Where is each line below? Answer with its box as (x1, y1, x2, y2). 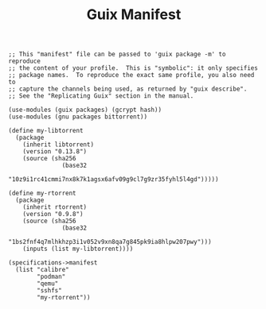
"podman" (37, 272, 66, 281)
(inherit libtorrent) (22, 141, 94, 149)
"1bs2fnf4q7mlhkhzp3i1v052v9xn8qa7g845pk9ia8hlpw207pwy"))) (8, 238, 213, 246)
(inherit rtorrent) (22, 203, 88, 211)
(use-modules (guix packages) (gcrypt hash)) (8, 106, 162, 114)
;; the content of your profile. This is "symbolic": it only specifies (8, 64, 259, 72)
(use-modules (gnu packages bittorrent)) (8, 113, 148, 121)
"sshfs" (37, 287, 62, 295)
